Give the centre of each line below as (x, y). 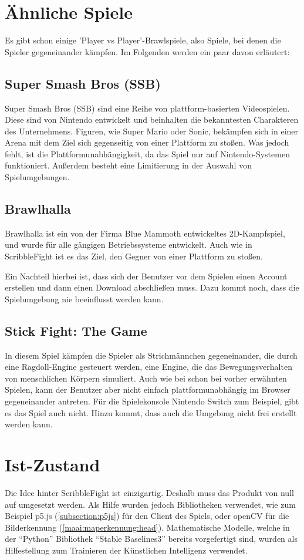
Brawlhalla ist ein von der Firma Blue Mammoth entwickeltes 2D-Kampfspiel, (145, 233)
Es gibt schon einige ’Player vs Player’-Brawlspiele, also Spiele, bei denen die (143, 40)
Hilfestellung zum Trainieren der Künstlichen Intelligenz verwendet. (126, 550)
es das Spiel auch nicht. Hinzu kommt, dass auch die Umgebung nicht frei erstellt (151, 412)
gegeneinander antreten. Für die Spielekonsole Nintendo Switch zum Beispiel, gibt (152, 401)
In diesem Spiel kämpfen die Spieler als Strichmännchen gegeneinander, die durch (151, 355)
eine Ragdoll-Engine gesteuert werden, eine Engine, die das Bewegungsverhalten (148, 367)
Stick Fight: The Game (76, 330)
